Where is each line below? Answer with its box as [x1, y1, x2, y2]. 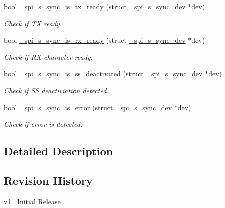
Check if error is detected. [4, 119, 83, 129]
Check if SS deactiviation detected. [4, 85, 109, 95]
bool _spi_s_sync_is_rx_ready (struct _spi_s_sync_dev [4, 35, 186, 45]
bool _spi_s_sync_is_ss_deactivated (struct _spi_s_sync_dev [4, 68, 203, 79]
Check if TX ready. [4, 18, 62, 28]
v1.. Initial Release [4, 196, 61, 206]
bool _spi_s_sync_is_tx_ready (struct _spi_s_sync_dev [4, 1, 186, 11]
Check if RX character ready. [4, 51, 93, 62]
